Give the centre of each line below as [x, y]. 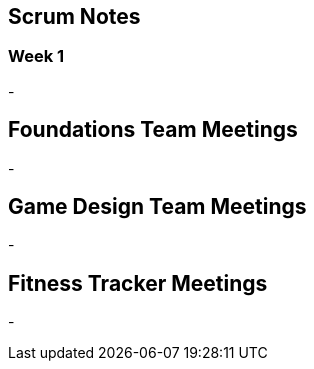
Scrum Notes [74, 16]
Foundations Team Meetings [153, 130]
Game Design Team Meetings [157, 207]
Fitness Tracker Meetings [138, 283]
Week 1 [36, 56]
